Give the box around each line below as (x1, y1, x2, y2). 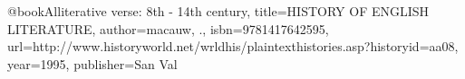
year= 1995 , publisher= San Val (7, 54, 178, 73)
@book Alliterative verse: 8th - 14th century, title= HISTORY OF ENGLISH (7, 2, 430, 20)
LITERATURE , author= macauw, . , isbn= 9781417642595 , (7, 19, 329, 38)
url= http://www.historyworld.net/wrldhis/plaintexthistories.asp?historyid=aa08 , (7, 37, 459, 56)
